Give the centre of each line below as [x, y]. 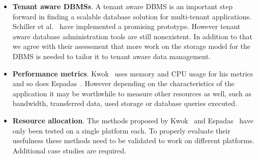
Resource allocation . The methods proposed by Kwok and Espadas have [133, 120]
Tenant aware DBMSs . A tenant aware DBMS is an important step [122, 6]
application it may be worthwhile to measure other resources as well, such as [132, 93]
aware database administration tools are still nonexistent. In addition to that [132, 36]
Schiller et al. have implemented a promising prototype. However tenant [126, 26]
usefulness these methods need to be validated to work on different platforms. [133, 140]
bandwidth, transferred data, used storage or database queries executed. [125, 103]
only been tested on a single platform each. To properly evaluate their [121, 130]
